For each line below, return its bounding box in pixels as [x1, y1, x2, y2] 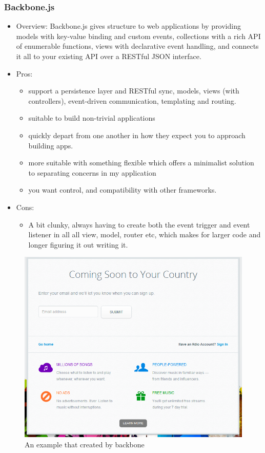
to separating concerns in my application [28, 167, 156, 178]
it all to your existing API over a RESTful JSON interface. [16, 51, 201, 61]
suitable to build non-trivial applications [28, 112, 155, 123]
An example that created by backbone [25, 439, 145, 449]
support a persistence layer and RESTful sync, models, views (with [28, 85, 239, 96]
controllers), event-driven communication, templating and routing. [28, 95, 236, 106]
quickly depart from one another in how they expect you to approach [28, 129, 246, 140]
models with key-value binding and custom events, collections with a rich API [16, 30, 261, 41]
